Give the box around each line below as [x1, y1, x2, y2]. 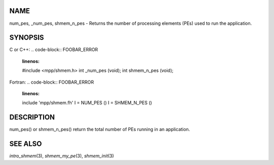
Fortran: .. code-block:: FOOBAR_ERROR [9, 79, 94, 85]
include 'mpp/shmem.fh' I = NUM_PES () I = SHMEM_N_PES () [22, 100, 152, 106]
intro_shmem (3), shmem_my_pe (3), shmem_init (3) [9, 153, 114, 159]
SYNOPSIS [9, 33, 44, 42]
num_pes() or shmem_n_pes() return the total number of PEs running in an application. [9, 127, 190, 133]
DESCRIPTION [9, 113, 55, 121]
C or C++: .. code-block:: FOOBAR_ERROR [9, 47, 98, 53]
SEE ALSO [9, 140, 42, 148]
